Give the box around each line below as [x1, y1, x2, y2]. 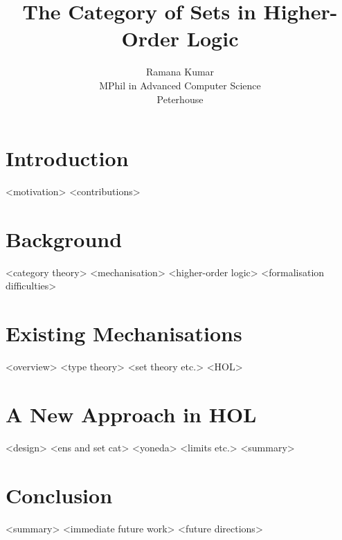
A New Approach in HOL [6, 399, 257, 428]
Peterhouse [156, 91, 204, 106]
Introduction [6, 144, 129, 172]
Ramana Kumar [145, 64, 215, 79]
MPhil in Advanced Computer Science [99, 78, 261, 92]
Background [6, 224, 123, 253]
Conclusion [6, 480, 113, 509]
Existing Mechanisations [6, 319, 242, 348]
